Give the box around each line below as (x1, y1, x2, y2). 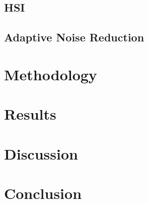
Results (4, 104, 56, 124)
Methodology (4, 64, 97, 84)
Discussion (4, 143, 78, 164)
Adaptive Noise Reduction (4, 29, 144, 45)
